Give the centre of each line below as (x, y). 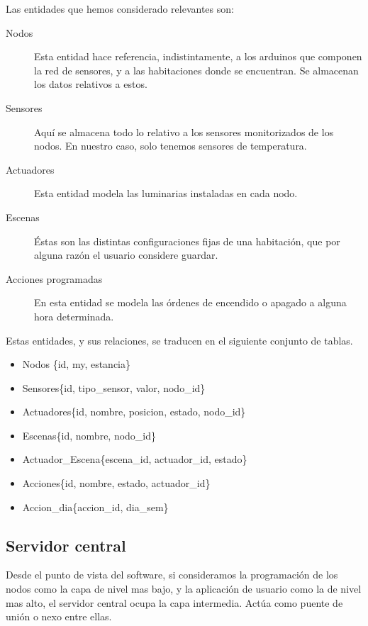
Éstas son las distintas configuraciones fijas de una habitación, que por (187, 241)
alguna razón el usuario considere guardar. (126, 255)
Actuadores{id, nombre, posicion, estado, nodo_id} (134, 412)
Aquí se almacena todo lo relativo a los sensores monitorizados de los (184, 132)
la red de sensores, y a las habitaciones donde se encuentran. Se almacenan (196, 70)
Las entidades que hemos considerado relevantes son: (120, 9)
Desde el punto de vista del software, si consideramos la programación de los (172, 575)
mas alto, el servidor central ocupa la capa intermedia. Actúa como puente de (174, 602)
